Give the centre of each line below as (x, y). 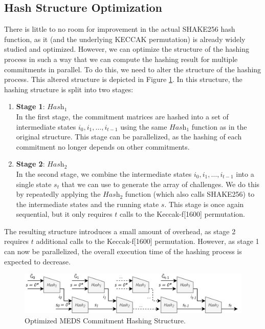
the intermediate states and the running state (87, 204)
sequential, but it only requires (64, 214)
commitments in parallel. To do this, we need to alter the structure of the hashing (133, 69)
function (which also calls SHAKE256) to (190, 194)
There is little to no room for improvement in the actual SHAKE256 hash (120, 29)
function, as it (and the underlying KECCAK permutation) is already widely (125, 39)
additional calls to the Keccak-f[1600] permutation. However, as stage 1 (148, 241)
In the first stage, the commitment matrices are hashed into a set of (122, 116)
